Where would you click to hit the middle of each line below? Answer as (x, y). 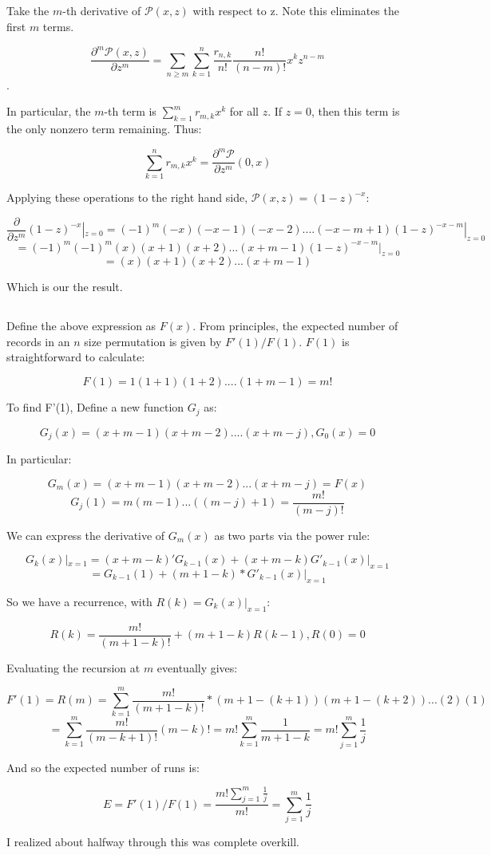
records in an (38, 341)
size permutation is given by (153, 341)
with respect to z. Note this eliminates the (296, 11)
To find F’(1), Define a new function (95, 407)
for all (244, 111)
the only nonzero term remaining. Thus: (104, 129)
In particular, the (49, 111)
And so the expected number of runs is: (103, 767)
